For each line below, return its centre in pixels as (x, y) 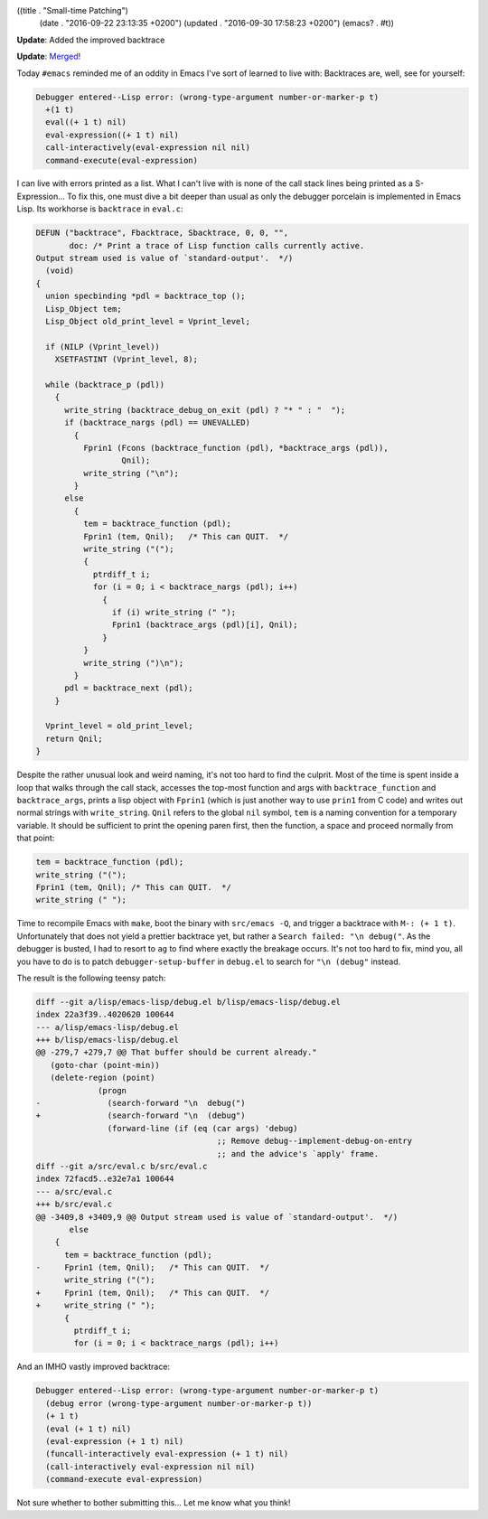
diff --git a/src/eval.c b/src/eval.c (122, 1166)
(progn (112, 1090)
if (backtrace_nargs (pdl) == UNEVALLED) (157, 423)
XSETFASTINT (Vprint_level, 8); (127, 360)
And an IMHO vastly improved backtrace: (94, 1367)
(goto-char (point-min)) (105, 1065)
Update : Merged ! (49, 56)
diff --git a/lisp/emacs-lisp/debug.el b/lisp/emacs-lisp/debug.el (188, 1002)
